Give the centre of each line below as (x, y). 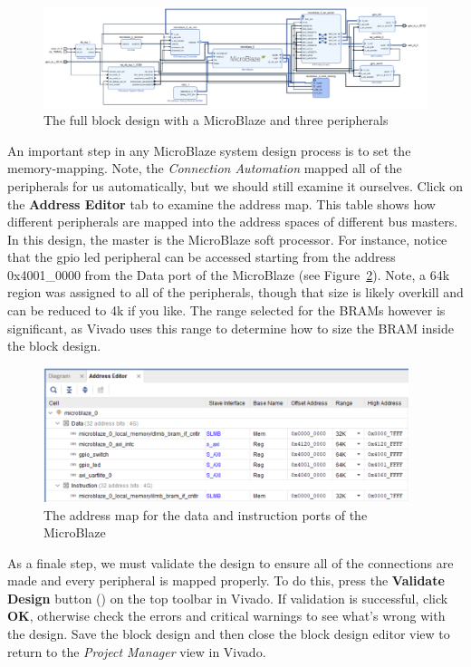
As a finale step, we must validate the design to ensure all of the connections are (231, 562)
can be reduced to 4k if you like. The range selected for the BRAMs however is (226, 310)
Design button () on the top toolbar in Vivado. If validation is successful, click (228, 598)
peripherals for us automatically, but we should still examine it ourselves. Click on (235, 185)
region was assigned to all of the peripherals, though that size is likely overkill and (235, 292)
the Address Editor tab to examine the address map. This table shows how (221, 203)
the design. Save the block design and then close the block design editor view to (229, 634)
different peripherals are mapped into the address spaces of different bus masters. (233, 222)
